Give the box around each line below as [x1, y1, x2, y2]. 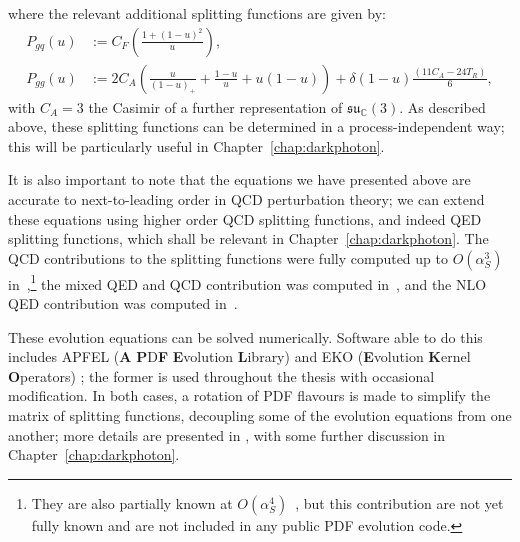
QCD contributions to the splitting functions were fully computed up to [8, 247, 448, 268]
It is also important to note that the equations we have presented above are [8, 169, 471, 190]
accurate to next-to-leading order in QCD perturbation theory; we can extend [8, 189, 485, 210]
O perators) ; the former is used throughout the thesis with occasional [8, 365, 435, 386]
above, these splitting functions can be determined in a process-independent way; [8, 116, 505, 137]
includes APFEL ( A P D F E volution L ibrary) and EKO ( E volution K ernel [8, 346, 471, 367]
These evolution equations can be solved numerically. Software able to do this [8, 326, 483, 347]
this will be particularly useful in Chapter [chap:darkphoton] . [8, 135, 385, 156]
